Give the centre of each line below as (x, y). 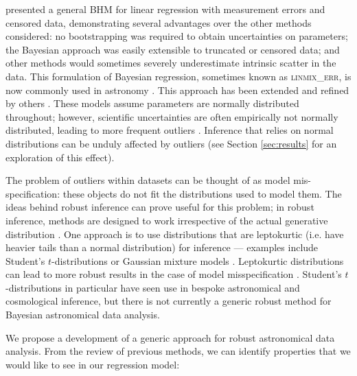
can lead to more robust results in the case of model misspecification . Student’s (174, 274)
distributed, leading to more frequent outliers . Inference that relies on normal (170, 130)
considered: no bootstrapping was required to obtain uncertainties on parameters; (177, 36)
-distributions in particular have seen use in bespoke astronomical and (153, 287)
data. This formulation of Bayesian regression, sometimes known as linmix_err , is (178, 76)
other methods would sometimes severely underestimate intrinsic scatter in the (171, 63)
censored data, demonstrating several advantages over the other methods (159, 22)
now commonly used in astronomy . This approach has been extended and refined (177, 90)
